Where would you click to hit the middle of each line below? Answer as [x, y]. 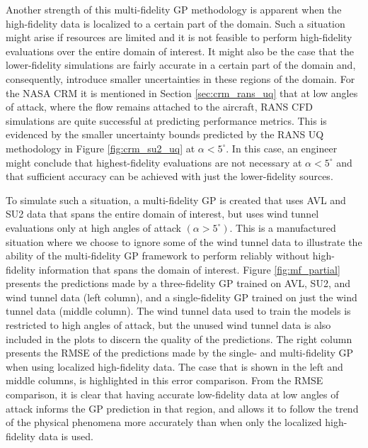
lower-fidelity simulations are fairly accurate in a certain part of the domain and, [181, 65]
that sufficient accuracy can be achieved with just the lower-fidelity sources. [169, 176]
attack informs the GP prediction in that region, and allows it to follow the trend [182, 408]
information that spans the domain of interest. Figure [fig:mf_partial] [189, 269]
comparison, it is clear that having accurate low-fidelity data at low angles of [172, 394]
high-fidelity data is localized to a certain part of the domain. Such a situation [176, 23]
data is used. [66, 436]
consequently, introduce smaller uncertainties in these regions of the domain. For [180, 78]
